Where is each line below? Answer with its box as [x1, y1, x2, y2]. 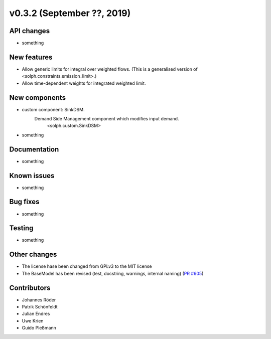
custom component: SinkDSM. [22, 106, 85, 112]
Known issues [9, 171, 55, 180]
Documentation [9, 145, 59, 153]
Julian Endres [22, 311, 50, 317]
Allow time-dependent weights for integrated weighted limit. [22, 80, 146, 86]
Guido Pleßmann [22, 325, 56, 331]
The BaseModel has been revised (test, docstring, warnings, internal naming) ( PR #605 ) [22, 270, 204, 276]
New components [9, 93, 66, 102]
